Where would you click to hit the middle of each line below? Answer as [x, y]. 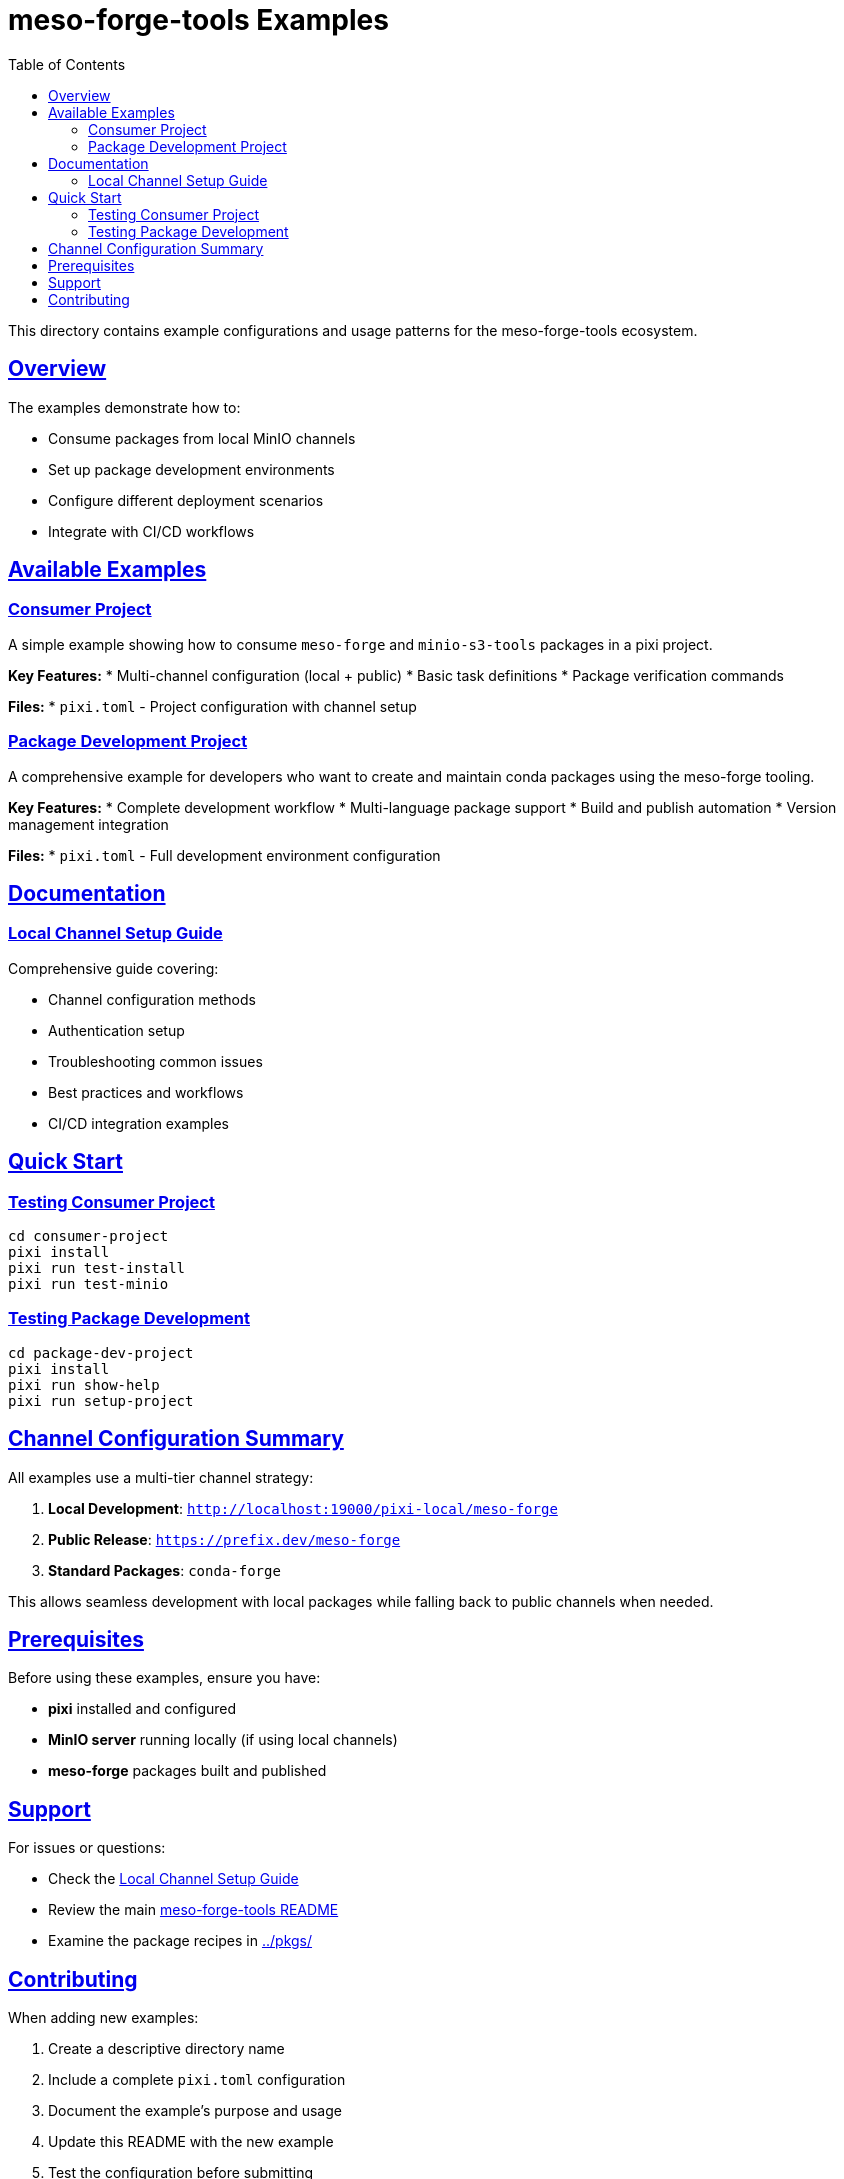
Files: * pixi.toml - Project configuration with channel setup [212, 706]
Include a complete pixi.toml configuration [197, 2080]
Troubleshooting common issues [155, 1061]
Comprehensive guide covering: [113, 968]
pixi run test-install [97, 1268]
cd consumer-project [88, 1236]
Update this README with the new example [191, 2142]
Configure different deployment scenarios [186, 500]
